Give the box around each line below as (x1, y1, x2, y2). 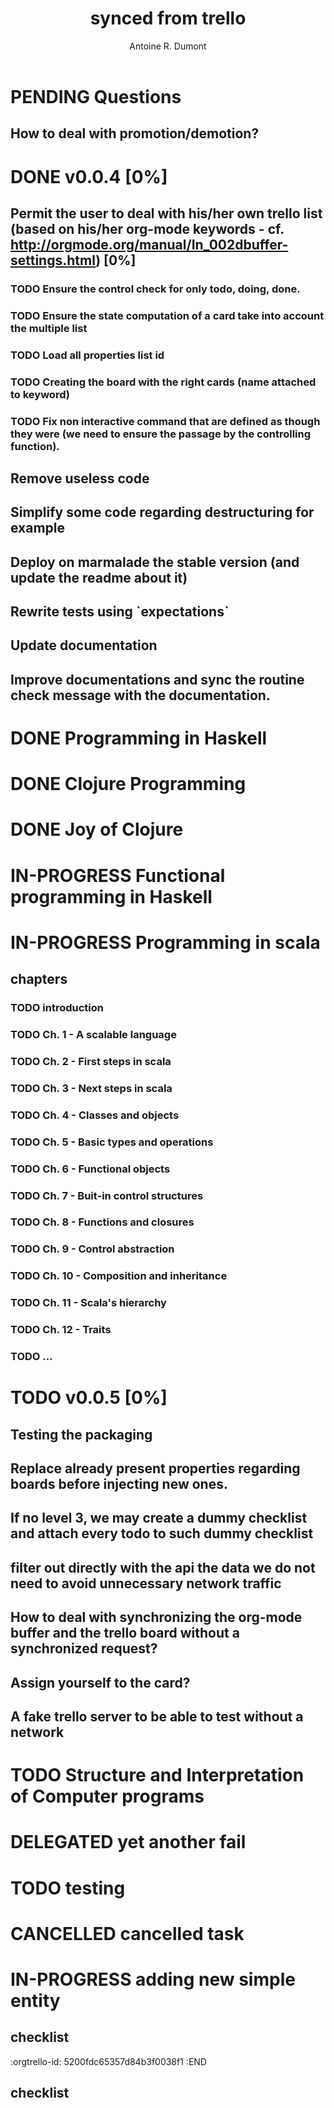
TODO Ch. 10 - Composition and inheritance (10, 1269, 228, 1283)
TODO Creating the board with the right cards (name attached (10, 375, 317, 389)
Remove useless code (10, 470, 150, 487)
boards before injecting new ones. (10, 1476, 228, 1493)
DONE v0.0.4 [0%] (10, 165, 168, 188)
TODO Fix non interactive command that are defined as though (10, 414, 321, 428)
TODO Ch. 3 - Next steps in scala (10, 1081, 173, 1095)
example (10, 520, 66, 537)
